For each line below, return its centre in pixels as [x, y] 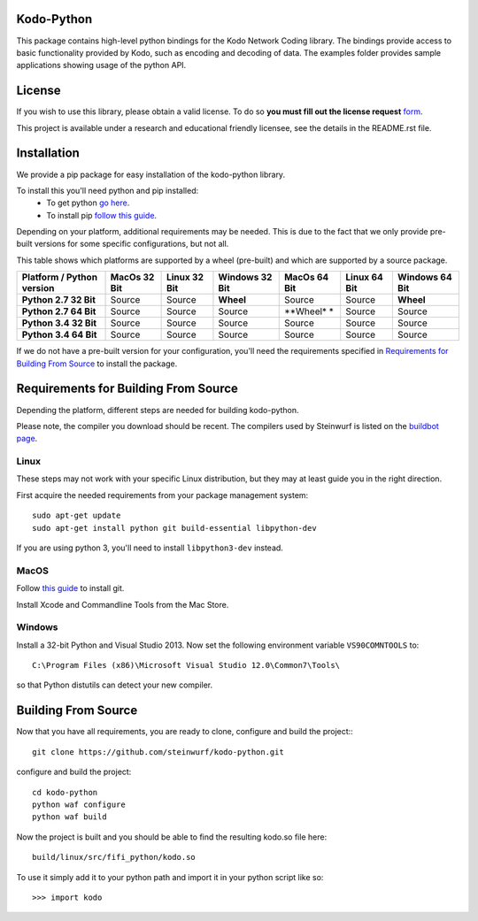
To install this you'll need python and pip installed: [108, 190]
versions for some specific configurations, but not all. [131, 244]
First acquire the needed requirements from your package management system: [162, 495]
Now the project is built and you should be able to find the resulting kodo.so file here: [172, 837]
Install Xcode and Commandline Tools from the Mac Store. [123, 604]
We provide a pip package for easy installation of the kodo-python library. [151, 174]
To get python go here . [88, 203]
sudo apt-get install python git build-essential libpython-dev [175, 528]
